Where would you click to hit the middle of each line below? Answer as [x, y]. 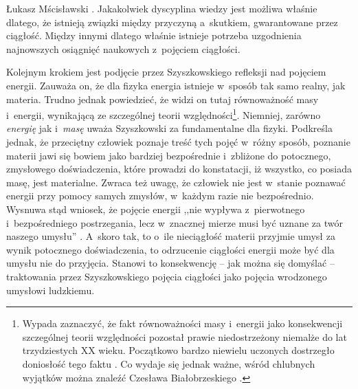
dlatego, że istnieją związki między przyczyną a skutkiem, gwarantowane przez [172, 22]
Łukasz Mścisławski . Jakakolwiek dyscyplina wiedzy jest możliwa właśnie [162, 8]
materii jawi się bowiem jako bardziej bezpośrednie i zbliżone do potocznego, [169, 155]
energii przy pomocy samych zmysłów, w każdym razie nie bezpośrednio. [160, 196]
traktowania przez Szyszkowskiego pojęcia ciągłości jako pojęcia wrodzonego [167, 276]
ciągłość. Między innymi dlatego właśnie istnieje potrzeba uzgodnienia [154, 35]
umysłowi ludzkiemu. [51, 290]
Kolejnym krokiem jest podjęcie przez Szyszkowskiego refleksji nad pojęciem [166, 72]
